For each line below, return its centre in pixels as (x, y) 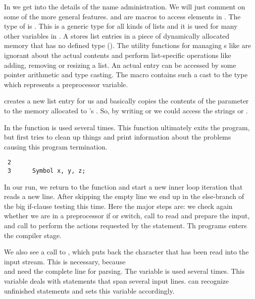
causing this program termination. (56, 146)
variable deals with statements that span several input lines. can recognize (116, 280)
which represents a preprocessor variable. (66, 84)
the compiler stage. (33, 235)
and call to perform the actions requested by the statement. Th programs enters (126, 225)
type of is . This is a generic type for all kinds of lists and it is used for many (121, 26)
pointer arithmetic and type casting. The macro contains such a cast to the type (126, 75)
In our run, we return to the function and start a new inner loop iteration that (123, 186)
